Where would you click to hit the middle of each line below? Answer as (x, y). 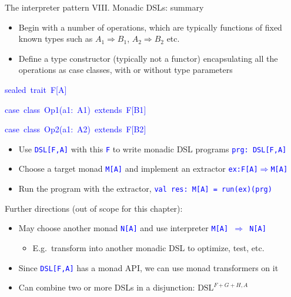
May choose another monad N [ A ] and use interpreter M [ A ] (123, 228)
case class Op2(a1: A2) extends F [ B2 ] (76, 129)
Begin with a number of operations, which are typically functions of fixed (150, 27)
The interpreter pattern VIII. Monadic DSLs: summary (104, 7)
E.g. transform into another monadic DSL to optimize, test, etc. (148, 247)
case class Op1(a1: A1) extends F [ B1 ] (76, 109)
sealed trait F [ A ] (36, 89)
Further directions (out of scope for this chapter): (94, 208)
